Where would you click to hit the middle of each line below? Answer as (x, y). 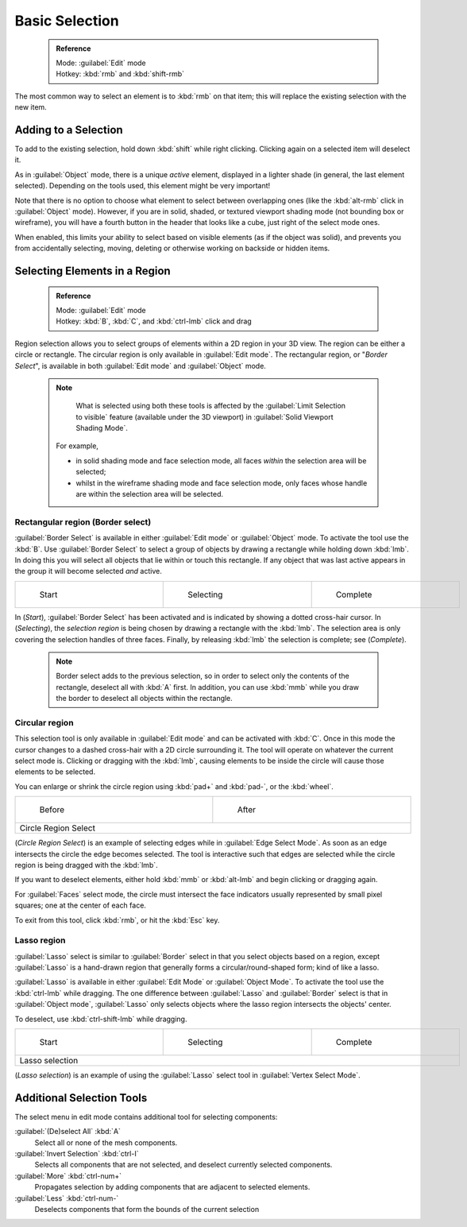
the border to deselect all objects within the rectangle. (145, 699)
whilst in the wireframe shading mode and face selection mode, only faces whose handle (222, 483)
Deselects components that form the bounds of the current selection (147, 1210)
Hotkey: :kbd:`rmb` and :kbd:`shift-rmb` (120, 74)
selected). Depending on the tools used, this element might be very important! (143, 186)
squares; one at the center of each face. (81, 905)
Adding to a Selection (69, 130)
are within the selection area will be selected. (150, 494)
